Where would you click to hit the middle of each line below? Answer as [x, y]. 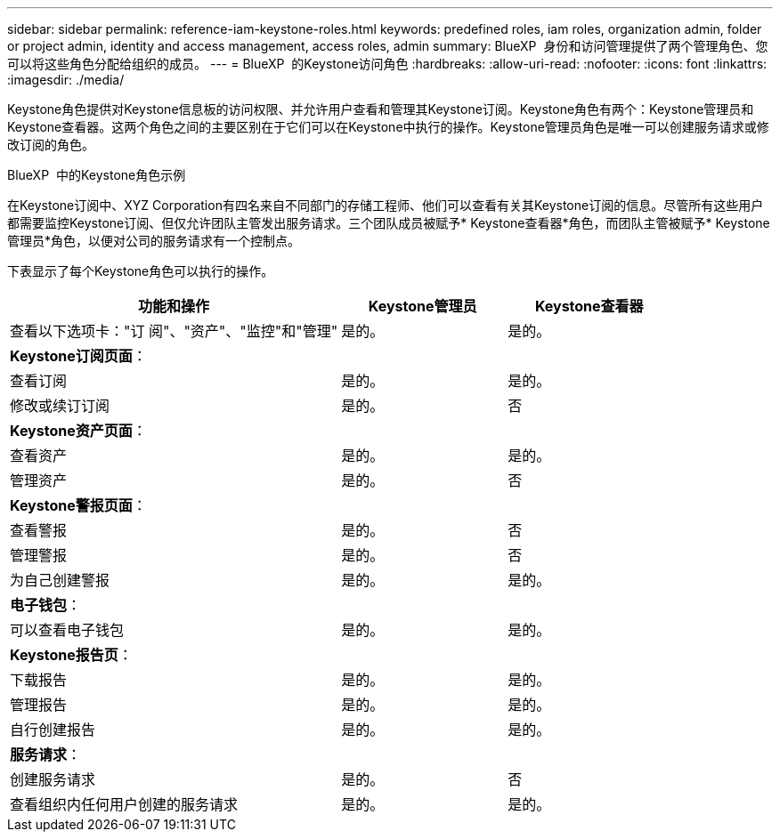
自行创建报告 [53, 730]
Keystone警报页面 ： [78, 505]
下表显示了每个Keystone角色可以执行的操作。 [141, 271]
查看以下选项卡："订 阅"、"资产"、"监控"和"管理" [174, 331]
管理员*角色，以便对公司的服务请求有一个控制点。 [154, 241]
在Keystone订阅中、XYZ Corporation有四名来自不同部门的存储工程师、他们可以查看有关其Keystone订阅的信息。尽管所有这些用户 [386, 205]
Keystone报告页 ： [71, 655]
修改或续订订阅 [60, 406]
